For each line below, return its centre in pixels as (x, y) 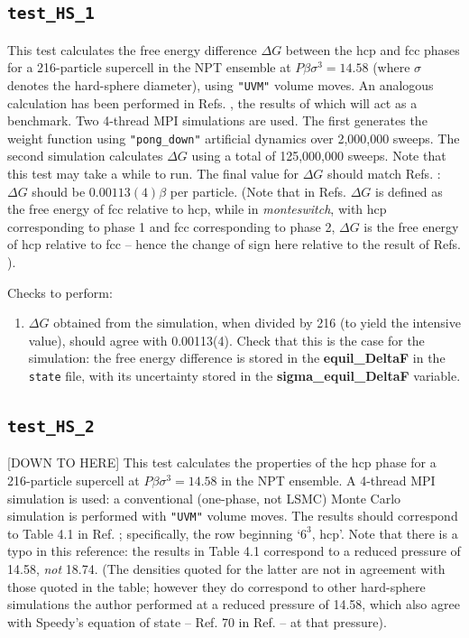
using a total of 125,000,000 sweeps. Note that (319, 156)
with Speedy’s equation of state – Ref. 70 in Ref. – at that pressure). (197, 621)
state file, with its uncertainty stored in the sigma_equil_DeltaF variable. (244, 375)
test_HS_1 (51, 14)
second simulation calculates (85, 156)
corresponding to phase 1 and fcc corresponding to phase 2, (171, 226)
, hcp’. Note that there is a (385, 533)
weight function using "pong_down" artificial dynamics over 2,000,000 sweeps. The (234, 138)
